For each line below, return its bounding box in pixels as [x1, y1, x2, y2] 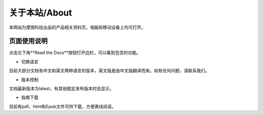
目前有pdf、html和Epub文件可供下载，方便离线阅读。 [9, 103, 116, 109]
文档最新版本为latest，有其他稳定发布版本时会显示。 [9, 86, 114, 92]
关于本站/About [9, 7, 73, 18]
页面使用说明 [9, 37, 48, 45]
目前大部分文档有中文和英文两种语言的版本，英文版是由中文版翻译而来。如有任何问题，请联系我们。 [9, 68, 209, 74]
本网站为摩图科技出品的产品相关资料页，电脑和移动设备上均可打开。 [9, 24, 146, 30]
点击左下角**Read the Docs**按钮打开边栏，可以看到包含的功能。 [9, 50, 141, 56]
